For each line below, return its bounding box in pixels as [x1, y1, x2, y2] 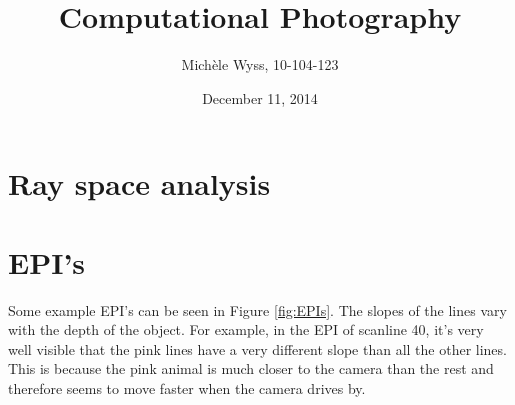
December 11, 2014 [202, 87, 318, 108]
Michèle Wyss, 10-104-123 [181, 54, 339, 75]
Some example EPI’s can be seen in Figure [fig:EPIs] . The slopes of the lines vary [8, 299, 507, 320]
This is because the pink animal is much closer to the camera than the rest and [8, 358, 494, 379]
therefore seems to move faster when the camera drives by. [8, 378, 366, 398]
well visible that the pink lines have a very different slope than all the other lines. [8, 338, 507, 359]
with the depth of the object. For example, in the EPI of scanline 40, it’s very [8, 319, 484, 340]
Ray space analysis [8, 163, 271, 204]
